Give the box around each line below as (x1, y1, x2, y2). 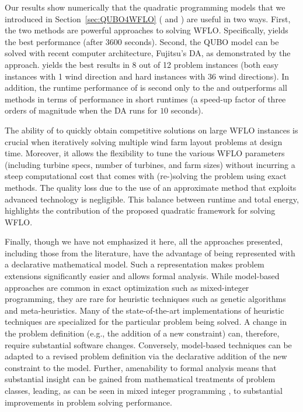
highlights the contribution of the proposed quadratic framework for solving (5, 204, 276, 217)
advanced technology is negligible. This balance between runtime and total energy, (5, 193, 299, 205)
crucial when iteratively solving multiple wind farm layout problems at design (5, 135, 283, 147)
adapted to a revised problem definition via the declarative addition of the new (5, 350, 287, 362)
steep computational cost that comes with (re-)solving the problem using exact (5, 170, 287, 182)
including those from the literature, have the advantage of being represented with (5, 246, 295, 259)
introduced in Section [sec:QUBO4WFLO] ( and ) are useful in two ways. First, (5, 12, 291, 25)
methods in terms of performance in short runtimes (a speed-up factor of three (5, 92, 286, 105)
